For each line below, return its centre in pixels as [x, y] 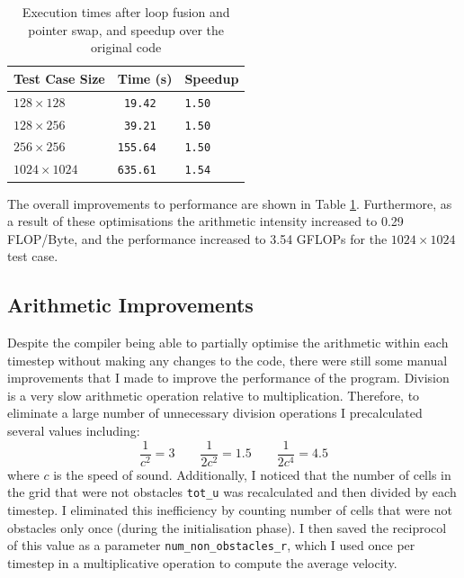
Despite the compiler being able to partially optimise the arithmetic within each [228, 343]
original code [126, 47]
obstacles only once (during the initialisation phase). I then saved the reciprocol [227, 527]
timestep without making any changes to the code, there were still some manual [228, 360]
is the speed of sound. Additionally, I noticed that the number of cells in [252, 474]
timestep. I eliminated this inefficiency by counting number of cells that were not [230, 509]
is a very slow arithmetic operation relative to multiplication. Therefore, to [214, 395]
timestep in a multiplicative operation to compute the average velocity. [202, 562]
